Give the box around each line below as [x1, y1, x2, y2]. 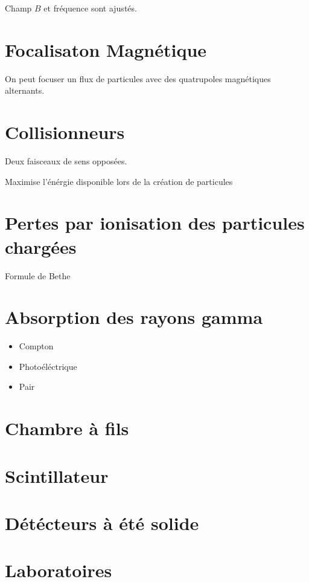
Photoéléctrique [19, 360, 77, 372]
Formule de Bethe [5, 269, 71, 282]
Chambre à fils [5, 416, 129, 441]
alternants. [5, 84, 45, 97]
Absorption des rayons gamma [5, 305, 263, 329]
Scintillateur [5, 463, 109, 488]
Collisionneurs [5, 120, 125, 144]
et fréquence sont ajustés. [43, 2, 137, 14]
